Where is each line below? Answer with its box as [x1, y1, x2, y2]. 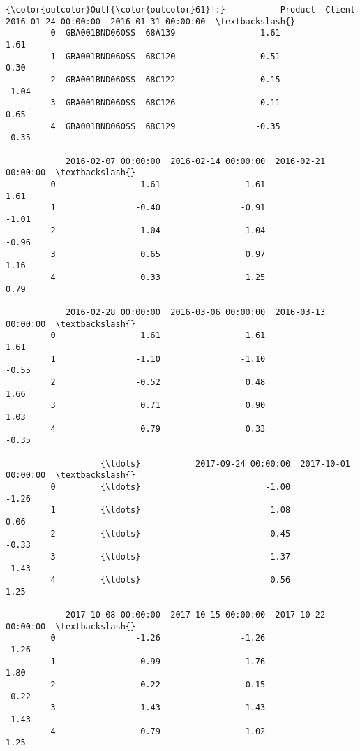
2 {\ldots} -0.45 [50, 528, 291, 539]
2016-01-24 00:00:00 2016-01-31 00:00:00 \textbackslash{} [6, 16, 296, 27]
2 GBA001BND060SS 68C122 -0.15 [50, 74, 280, 85]
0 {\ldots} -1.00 [50, 481, 291, 492]
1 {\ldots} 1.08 [50, 505, 291, 516]
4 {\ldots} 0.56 [50, 575, 291, 585]
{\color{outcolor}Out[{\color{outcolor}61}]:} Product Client [6, 5, 356, 15]
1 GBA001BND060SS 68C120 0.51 [50, 51, 280, 61]
